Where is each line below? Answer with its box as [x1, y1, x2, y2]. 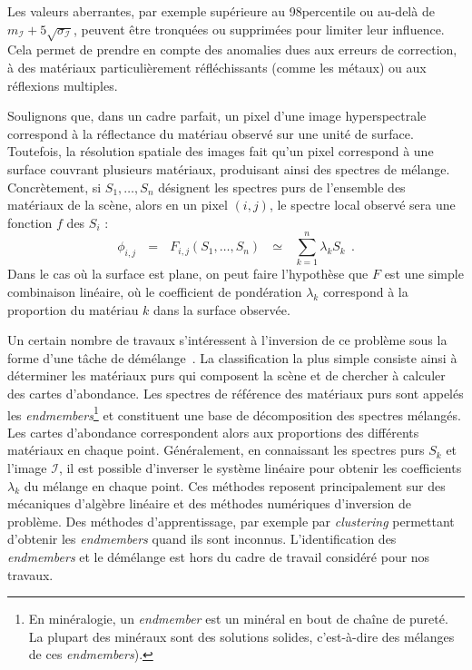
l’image [7, 458, 47, 478]
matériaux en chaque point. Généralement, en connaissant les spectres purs [7, 440, 425, 459]
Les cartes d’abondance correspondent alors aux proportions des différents [7, 422, 419, 441]
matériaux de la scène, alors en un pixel [7, 195, 228, 214]
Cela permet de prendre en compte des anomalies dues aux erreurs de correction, [7, 40, 457, 59]
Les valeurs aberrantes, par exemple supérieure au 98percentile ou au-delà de [7, 2, 435, 20]
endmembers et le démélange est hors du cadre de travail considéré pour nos [7, 547, 430, 566]
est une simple [384, 264, 464, 283]
